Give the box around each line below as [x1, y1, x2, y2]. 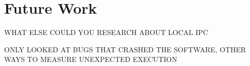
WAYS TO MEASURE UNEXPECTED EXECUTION [4, 54, 177, 64]
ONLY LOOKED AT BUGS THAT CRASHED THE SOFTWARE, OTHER [4, 44, 246, 54]
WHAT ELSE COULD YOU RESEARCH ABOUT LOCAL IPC [4, 27, 209, 38]
